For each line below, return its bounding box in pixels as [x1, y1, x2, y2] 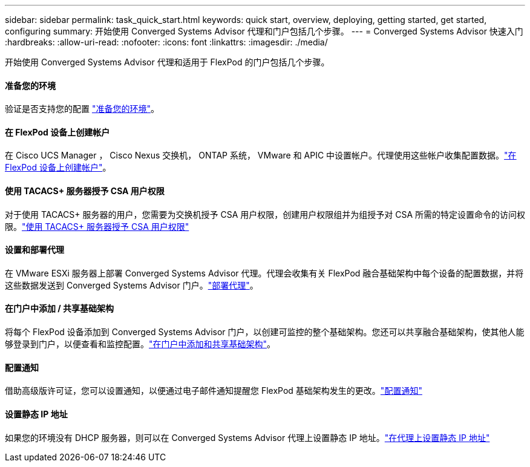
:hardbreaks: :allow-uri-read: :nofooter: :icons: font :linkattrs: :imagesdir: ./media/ [5, 37, 328, 47]
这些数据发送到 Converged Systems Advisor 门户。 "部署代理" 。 [5, 279, 258, 290]
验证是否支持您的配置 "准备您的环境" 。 [5, 103, 159, 114]
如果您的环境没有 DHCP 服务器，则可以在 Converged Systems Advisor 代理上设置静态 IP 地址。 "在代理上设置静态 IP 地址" [5, 432, 490, 443]
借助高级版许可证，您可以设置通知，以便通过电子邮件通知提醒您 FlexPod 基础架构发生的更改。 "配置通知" [5, 385, 422, 396]
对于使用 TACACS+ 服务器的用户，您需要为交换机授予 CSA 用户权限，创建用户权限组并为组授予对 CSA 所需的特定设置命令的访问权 [5, 209, 525, 220]
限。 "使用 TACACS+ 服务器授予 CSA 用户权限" [5, 221, 189, 232]
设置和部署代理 [5, 244, 64, 255]
